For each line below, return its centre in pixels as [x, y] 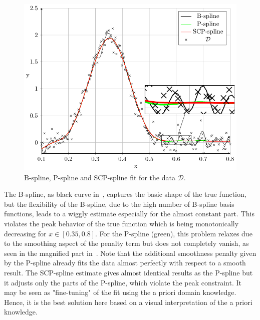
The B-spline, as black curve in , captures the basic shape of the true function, [125, 194]
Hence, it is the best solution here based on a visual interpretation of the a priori [128, 302]
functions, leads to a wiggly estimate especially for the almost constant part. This [129, 214]
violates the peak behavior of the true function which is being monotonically [121, 224]
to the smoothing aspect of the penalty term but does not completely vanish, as [126, 243]
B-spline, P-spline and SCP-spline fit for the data [100, 177]
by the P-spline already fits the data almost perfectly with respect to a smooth [125, 263]
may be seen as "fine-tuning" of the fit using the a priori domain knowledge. [120, 292]
